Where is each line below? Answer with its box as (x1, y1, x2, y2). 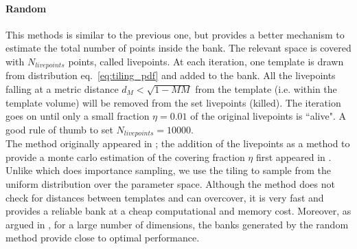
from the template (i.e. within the (195, 82, 337, 96)
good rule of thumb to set (5, 122, 113, 136)
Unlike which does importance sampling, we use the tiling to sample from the (5, 163, 332, 177)
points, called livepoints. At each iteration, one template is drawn (68, 54, 344, 68)
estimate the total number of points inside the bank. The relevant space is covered (5, 41, 352, 55)
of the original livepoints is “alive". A (190, 109, 347, 123)
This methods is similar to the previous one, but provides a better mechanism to (5, 27, 345, 41)
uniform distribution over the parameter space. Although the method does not (5, 177, 335, 191)
